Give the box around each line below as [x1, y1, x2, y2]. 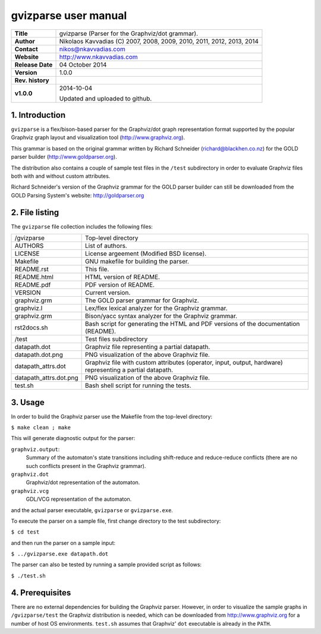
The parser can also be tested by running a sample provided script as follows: [11, 561, 202, 568]
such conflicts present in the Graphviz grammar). [26, 462, 146, 469]
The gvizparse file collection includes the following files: [11, 223, 153, 230]
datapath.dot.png [14, 351, 64, 359]
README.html [14, 273, 53, 281]
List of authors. [85, 241, 127, 250]
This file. [85, 265, 109, 274]
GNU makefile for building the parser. [85, 258, 190, 266]
